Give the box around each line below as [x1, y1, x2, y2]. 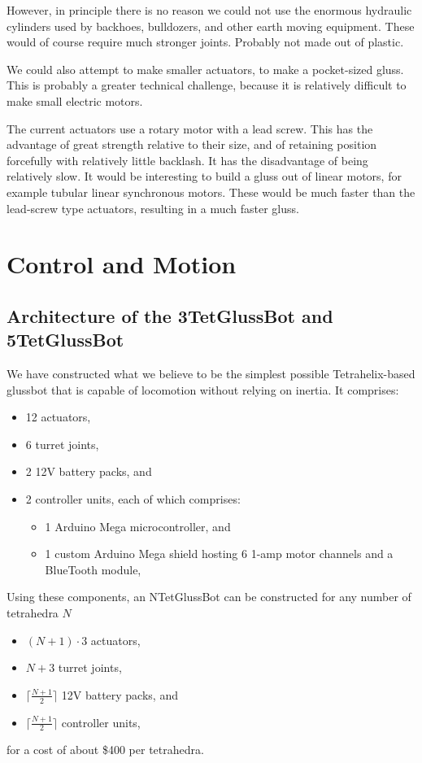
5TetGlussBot [7, 327, 124, 352]
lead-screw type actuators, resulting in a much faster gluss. [7, 199, 299, 216]
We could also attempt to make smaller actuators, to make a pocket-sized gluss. [7, 60, 404, 77]
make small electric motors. [7, 92, 143, 109]
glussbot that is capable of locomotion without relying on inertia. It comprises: [7, 381, 399, 398]
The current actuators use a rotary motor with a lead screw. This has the [7, 120, 373, 137]
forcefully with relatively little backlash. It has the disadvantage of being [7, 151, 368, 168]
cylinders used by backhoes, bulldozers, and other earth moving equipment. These [7, 17, 415, 34]
